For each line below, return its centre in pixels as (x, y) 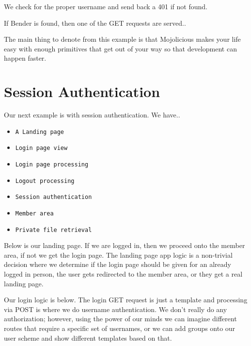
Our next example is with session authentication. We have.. (92, 115)
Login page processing (52, 165)
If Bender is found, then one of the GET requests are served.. (95, 23)
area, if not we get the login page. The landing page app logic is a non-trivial (118, 255)
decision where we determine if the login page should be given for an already (118, 264)
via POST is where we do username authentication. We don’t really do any (116, 309)
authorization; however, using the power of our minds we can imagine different (120, 319)
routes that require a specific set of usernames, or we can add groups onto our (120, 328)
